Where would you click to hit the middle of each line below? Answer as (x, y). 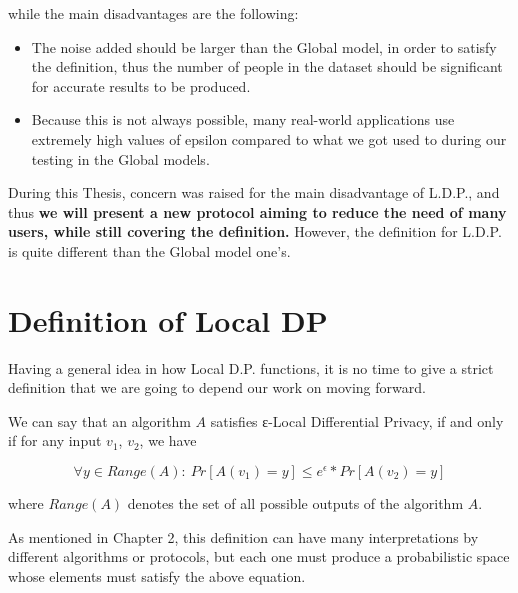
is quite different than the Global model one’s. (149, 250)
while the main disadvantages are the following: (153, 13)
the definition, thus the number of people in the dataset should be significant (267, 66)
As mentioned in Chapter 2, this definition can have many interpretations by (243, 536)
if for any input (55, 440)
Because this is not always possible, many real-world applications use (243, 119)
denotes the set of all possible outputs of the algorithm (295, 503)
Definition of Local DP (168, 319)
